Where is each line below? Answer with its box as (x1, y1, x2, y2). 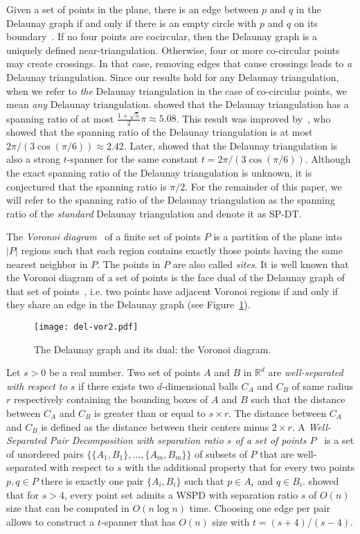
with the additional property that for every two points (125, 460, 355, 474)
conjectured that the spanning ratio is (6, 179, 167, 193)
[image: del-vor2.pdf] (34, 322, 138, 332)
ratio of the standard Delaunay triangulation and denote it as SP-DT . (6, 206, 302, 220)
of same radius (291, 378, 354, 393)
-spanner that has (101, 514, 176, 528)
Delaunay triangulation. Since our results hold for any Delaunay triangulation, (6, 69, 339, 84)
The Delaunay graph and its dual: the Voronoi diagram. (34, 341, 271, 356)
